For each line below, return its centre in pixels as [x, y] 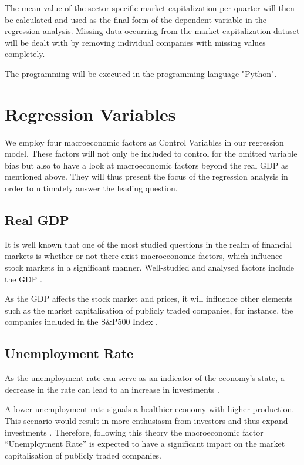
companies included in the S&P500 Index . [81, 321]
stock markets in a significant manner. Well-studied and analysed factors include [149, 267]
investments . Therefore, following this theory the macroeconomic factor [134, 432]
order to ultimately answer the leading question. [91, 188]
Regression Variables [90, 114]
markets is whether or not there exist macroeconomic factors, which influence [144, 256]
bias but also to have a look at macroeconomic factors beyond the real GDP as [147, 165]
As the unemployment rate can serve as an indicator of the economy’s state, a [145, 378]
